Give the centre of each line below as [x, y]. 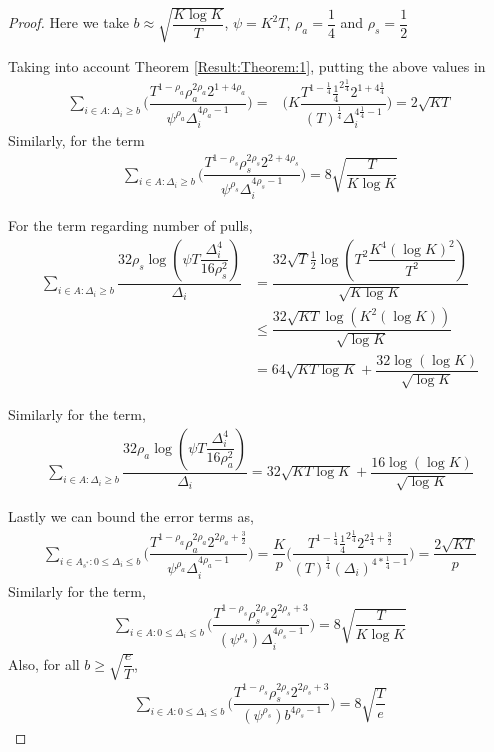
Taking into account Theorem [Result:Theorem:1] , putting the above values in [247, 65]
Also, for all [44, 663]
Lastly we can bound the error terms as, [131, 516]
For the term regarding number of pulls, [130, 225]
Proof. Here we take [68, 22]
